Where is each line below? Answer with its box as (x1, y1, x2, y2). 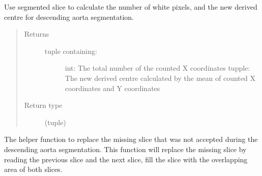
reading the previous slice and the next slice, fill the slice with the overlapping (4, 154, 248, 164)
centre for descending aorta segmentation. (4, 11, 134, 22)
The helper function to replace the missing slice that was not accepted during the (4, 134, 258, 144)
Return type (24, 100, 63, 110)
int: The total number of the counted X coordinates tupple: (65, 63, 250, 73)
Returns (24, 28, 49, 39)
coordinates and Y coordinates (65, 82, 160, 93)
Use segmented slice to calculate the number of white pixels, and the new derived (4, 2, 257, 12)
